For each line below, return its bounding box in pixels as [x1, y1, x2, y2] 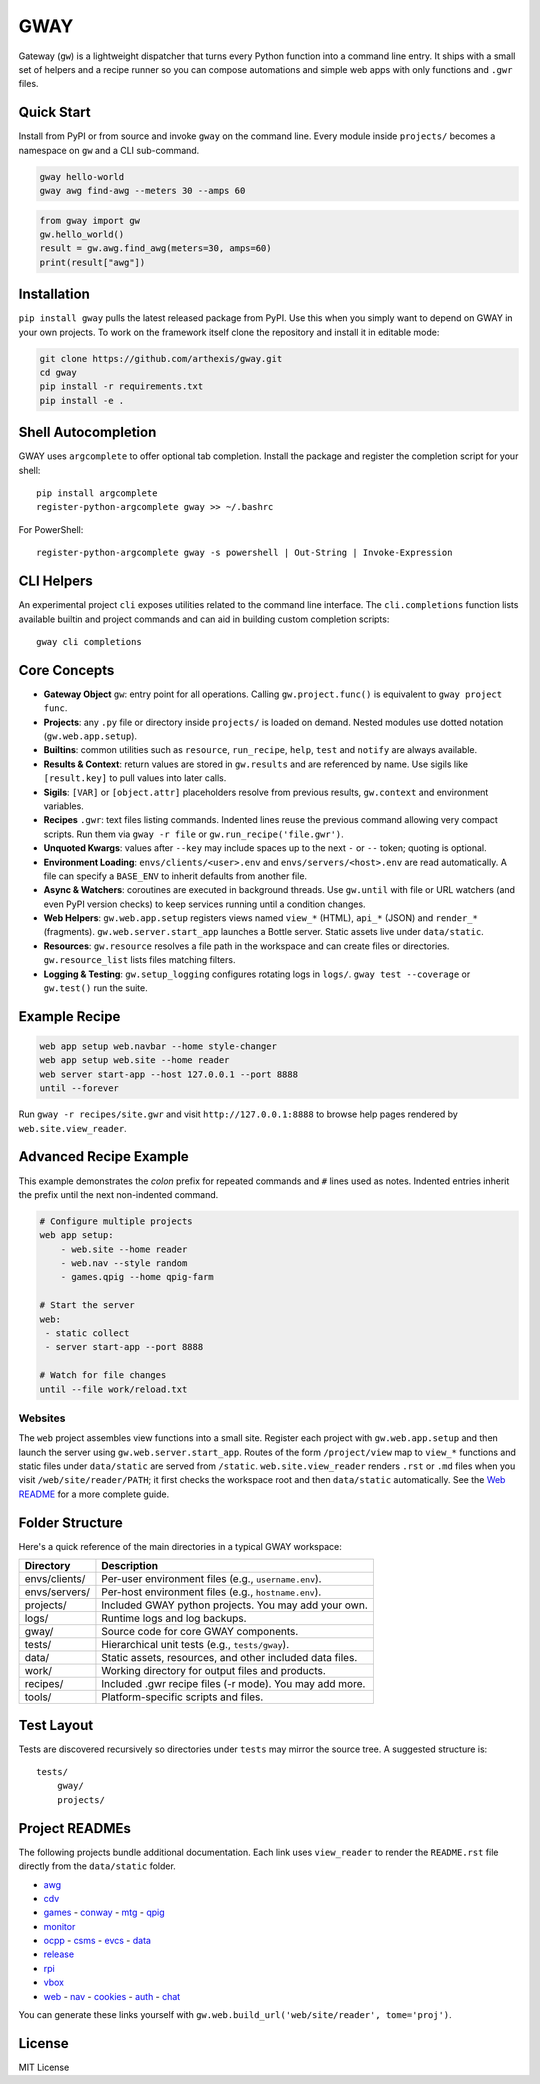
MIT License [18, 2061, 70, 2073]
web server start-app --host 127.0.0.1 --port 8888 [39, 1068, 299, 1080]
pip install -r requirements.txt [39, 381, 204, 392]
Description [101, 1559, 159, 1573]
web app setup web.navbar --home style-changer [39, 1041, 277, 1052]
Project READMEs [18, 1820, 132, 1837]
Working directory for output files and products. [101, 1664, 327, 1678]
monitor [43, 1920, 76, 1932]
